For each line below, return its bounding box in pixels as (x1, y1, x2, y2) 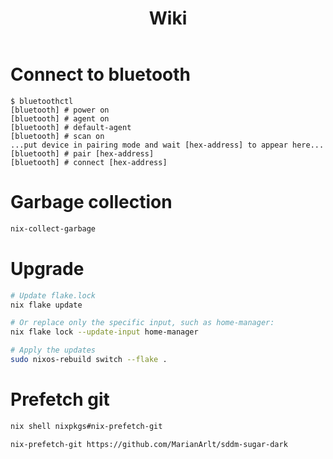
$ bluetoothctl (10, 96, 74, 106)
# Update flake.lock (10, 290, 97, 301)
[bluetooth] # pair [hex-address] (10, 148, 155, 159)
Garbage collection (10, 191, 173, 214)
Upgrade (10, 257, 85, 280)
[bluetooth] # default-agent (10, 122, 132, 132)
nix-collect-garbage (10, 223, 97, 234)
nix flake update (10, 300, 83, 310)
